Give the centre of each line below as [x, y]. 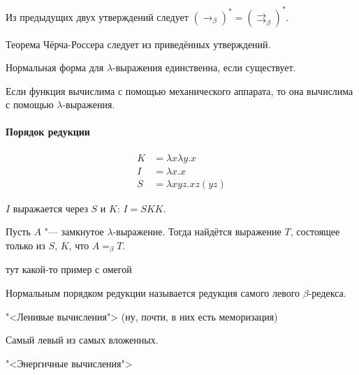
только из [25, 245]
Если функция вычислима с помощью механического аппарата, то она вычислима [179, 90]
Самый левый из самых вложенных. [82, 340]
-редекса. [327, 293]
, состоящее [315, 231]
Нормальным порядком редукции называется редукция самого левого [153, 293]
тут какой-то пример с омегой [69, 269]
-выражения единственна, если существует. [204, 67]
